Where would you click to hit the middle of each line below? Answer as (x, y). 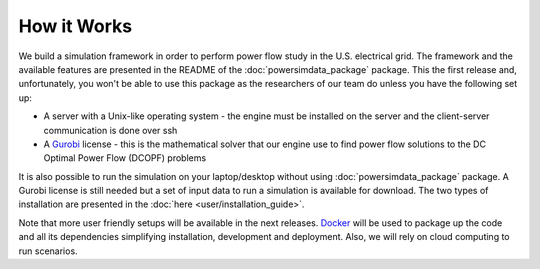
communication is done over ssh (110, 130)
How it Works (75, 26)
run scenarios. (48, 251)
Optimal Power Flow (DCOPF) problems (125, 158)
